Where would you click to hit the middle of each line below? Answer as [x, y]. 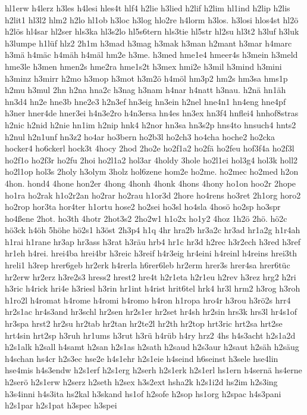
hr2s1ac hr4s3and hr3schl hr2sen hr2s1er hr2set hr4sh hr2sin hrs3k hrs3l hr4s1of [151, 312]
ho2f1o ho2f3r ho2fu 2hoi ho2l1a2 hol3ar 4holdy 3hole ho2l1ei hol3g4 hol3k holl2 [151, 160]
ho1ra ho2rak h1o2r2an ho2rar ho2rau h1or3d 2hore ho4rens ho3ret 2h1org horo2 [153, 195]
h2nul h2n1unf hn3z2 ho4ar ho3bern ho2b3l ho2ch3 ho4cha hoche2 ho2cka [140, 136]
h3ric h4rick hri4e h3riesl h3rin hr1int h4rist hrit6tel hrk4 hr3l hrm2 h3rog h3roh [153, 288]
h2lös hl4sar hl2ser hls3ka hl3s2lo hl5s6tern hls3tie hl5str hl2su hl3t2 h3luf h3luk [152, 31]
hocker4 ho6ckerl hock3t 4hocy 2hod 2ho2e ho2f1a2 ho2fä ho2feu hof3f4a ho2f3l [150, 148]
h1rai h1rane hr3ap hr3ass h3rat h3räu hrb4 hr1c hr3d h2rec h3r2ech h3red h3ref [153, 241]
